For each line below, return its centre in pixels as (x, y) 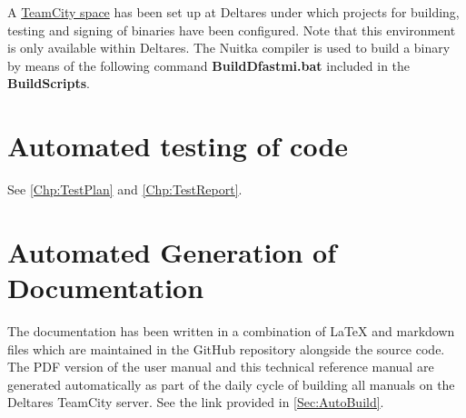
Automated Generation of (172, 251)
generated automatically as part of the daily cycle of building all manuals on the (231, 384)
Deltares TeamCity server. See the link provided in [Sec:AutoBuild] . (196, 402)
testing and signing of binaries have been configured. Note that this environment (232, 30)
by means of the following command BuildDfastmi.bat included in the (209, 65)
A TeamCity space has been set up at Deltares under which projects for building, (233, 12)
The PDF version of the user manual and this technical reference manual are (221, 367)
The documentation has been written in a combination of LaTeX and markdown (231, 331)
